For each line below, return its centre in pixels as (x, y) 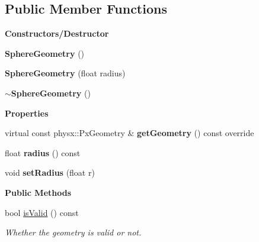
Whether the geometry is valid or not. (73, 232)
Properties (27, 113)
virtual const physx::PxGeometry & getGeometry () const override (129, 133)
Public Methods (38, 192)
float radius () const (43, 152)
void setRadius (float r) (50, 172)
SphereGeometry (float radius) (65, 73)
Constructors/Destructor (57, 33)
